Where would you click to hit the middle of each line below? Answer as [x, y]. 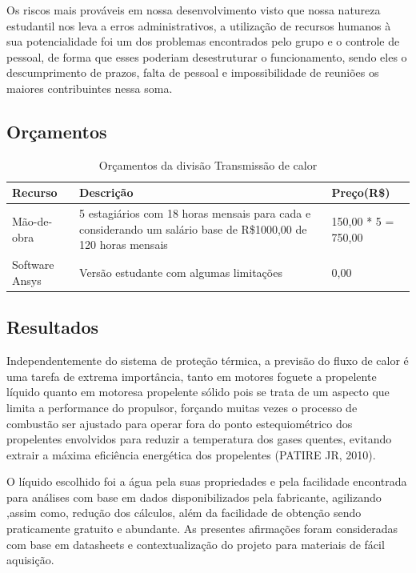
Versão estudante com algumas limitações [181, 272]
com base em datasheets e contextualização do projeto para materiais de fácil [196, 544]
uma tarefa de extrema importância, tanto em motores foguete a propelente [192, 376]
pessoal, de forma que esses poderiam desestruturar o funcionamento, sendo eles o [207, 56]
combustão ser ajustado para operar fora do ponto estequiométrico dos [180, 423]
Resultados [52, 327]
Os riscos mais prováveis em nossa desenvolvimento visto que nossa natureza [194, 10]
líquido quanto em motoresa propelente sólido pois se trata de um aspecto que [198, 392]
